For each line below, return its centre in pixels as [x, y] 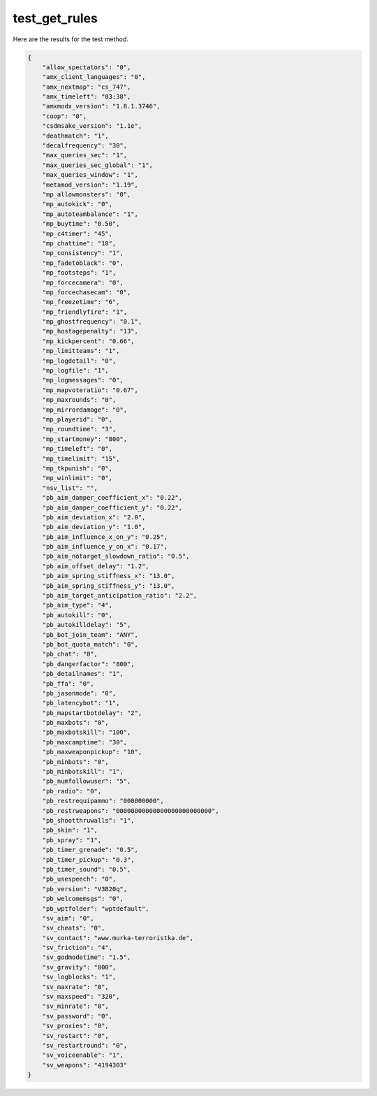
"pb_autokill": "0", [77, 615]
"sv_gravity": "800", [79, 967]
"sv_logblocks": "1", [79, 977]
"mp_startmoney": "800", [85, 439]
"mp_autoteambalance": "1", [90, 214]
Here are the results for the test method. [71, 39]
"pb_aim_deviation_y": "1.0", [94, 527]
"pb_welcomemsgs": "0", [83, 899]
